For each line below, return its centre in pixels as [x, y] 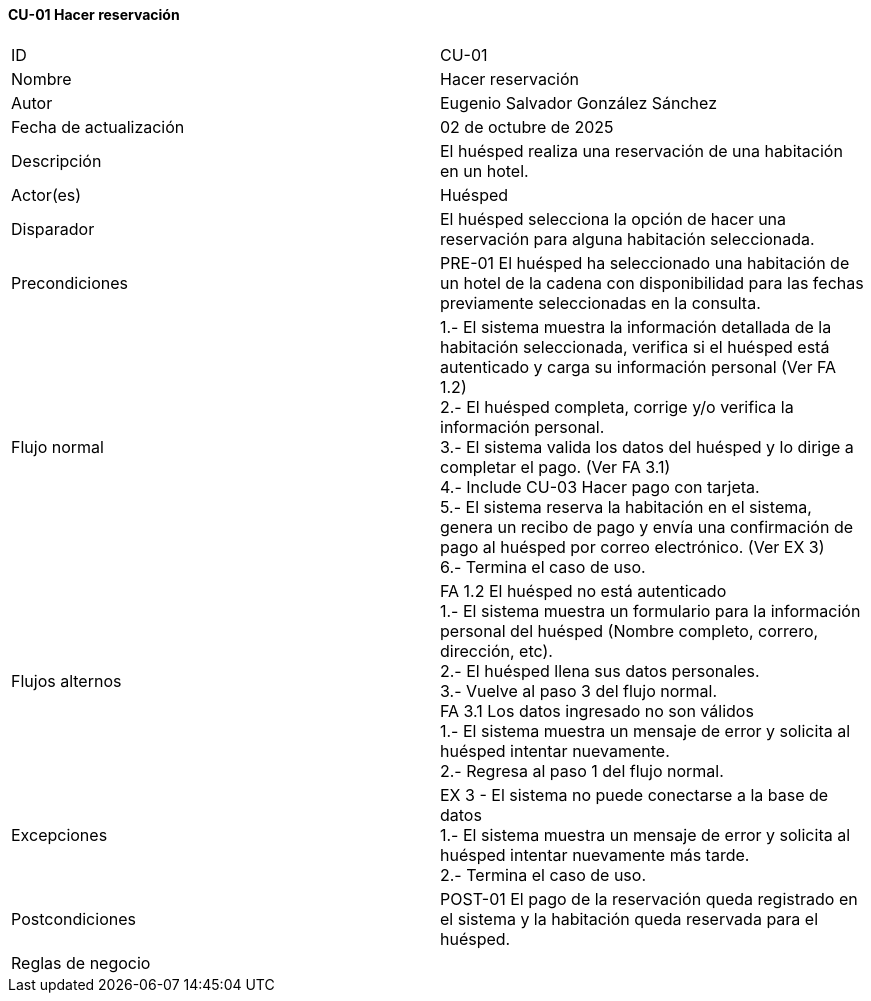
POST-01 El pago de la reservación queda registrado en [649, 898]
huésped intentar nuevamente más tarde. [595, 854]
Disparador [53, 228]
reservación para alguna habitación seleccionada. [627, 238]
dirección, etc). [496, 650]
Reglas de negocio [81, 962]
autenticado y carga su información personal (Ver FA [638, 366]
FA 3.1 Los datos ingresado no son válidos [597, 710]
